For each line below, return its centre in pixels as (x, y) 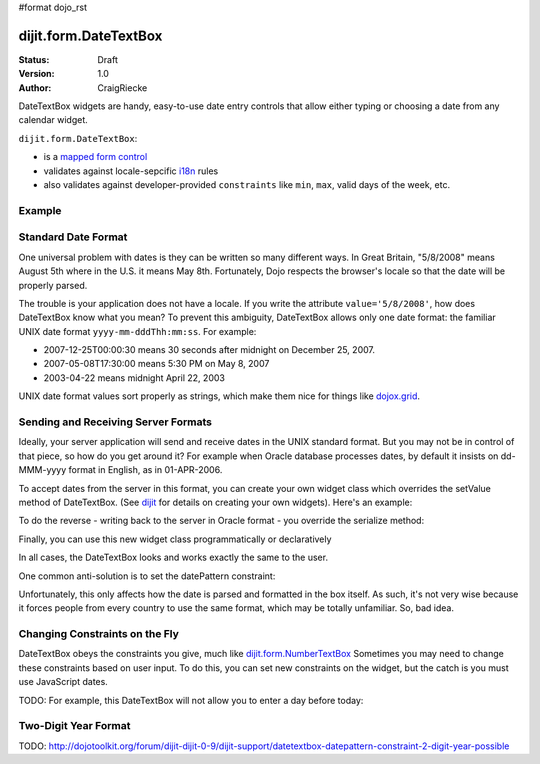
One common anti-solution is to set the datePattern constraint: (147, 576)
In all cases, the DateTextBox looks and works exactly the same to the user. (173, 557)
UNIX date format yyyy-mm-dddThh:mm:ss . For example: (137, 331)
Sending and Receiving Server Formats (115, 422)
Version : (36, 74)
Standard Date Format (73, 237)
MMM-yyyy (42, 470)
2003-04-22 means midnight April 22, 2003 (134, 377)
